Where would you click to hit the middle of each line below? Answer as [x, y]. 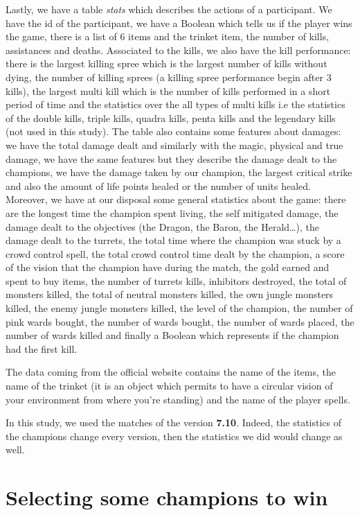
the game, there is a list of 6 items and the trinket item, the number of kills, [168, 36]
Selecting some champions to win [167, 497]
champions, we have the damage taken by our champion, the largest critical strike [179, 172]
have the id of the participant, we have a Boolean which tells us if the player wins [179, 23]
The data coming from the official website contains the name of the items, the [171, 372]
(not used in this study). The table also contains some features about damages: [173, 131]
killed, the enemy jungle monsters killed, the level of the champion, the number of [179, 308]
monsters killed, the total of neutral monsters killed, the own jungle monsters [170, 294]
